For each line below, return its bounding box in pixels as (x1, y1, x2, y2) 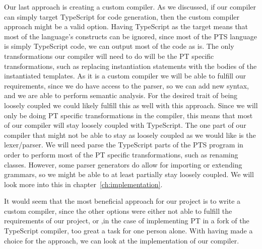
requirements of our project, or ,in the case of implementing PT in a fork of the (4, 215, 249, 226)
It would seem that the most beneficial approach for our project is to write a (4, 196, 241, 206)
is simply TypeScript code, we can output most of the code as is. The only (4, 41, 234, 51)
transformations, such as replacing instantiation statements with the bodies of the (4, 60, 257, 71)
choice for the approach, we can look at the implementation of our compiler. (4, 235, 239, 245)
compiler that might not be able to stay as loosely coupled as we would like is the (4, 129, 256, 140)
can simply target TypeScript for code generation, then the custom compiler (4, 11, 240, 22)
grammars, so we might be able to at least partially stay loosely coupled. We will (4, 169, 254, 180)
